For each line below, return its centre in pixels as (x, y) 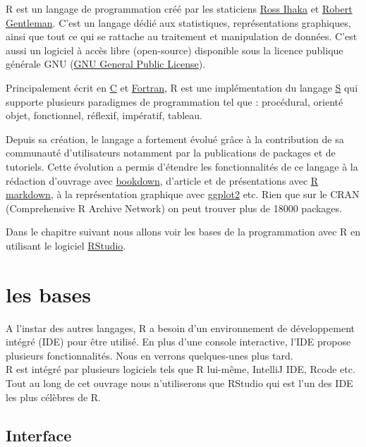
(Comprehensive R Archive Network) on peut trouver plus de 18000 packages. (174, 208)
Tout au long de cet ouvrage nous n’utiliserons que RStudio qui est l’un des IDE (179, 383)
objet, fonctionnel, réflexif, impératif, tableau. (104, 115)
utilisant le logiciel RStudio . (66, 245)
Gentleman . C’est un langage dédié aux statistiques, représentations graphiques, (178, 22)
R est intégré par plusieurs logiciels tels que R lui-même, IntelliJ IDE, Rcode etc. (181, 369)
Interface (39, 435)
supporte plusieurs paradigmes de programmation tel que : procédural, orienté (175, 101)
